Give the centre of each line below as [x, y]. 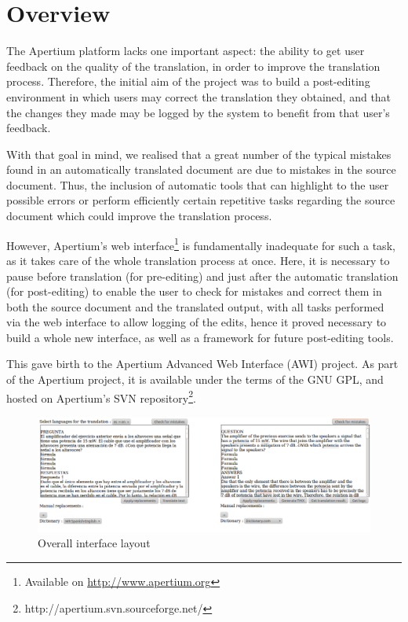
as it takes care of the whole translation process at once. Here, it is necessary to [198, 260]
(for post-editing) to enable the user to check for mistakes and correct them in [194, 291]
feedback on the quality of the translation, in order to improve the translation [193, 66]
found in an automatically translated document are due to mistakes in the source [201, 169]
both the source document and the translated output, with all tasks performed [195, 306]
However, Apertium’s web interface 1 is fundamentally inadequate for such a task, [201, 244]
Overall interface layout [94, 543]
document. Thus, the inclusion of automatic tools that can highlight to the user [198, 184]
